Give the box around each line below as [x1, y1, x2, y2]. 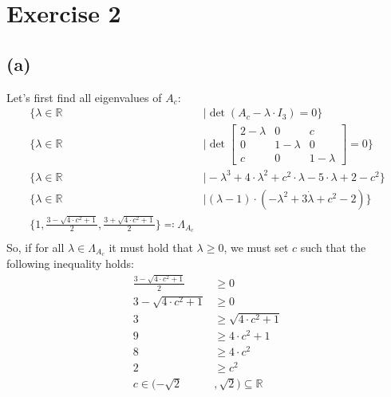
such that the [300, 238, 366, 255]
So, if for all [6, 238, 65, 255]
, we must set [223, 238, 289, 255]
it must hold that [109, 238, 193, 255]
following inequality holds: [6, 255, 134, 272]
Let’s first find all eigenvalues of [6, 88, 162, 105]
